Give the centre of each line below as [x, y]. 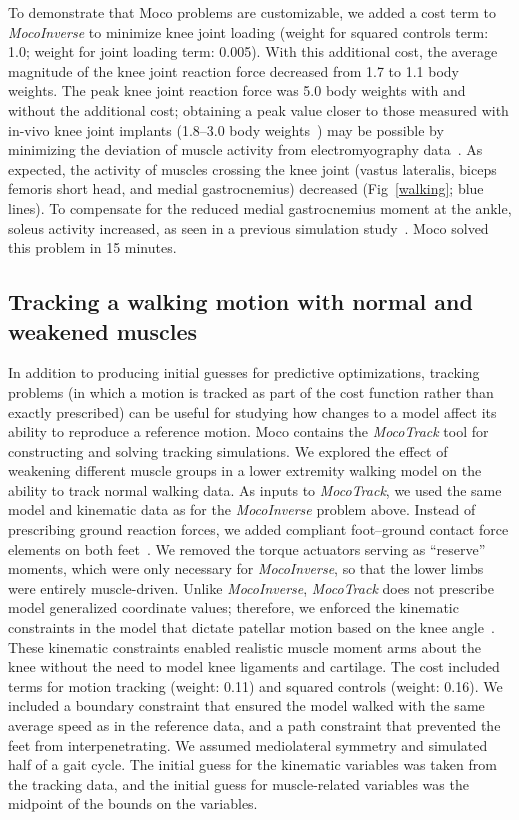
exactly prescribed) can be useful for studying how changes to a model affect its [252, 411]
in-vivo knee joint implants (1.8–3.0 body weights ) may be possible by [226, 129]
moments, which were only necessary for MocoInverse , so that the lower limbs [246, 568]
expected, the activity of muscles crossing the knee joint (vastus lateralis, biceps [252, 168]
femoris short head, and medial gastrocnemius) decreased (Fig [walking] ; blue [246, 188]
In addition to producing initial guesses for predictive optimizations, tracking [244, 372]
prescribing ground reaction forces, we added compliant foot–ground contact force [258, 529]
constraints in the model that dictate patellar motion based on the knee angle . [251, 627]
